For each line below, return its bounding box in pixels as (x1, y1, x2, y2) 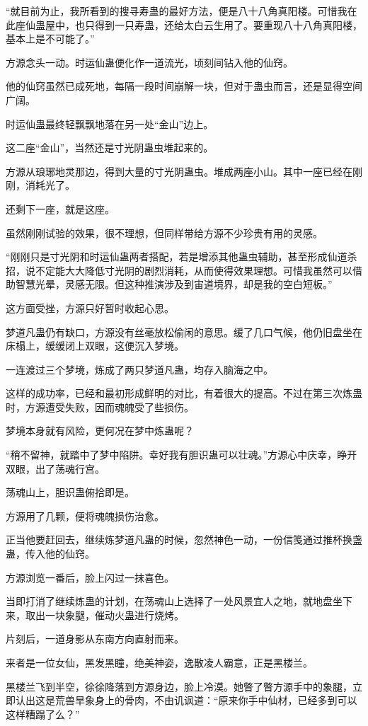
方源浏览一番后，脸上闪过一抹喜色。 (6, 570, 174, 584)
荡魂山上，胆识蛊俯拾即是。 (6, 485, 134, 500)
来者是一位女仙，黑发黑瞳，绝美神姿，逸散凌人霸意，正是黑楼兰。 (6, 655, 313, 669)
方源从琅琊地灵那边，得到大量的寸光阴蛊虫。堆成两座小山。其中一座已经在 (6, 163, 352, 178)
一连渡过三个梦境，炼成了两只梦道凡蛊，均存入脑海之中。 (6, 362, 273, 376)
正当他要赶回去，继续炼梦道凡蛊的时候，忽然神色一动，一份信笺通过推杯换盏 (6, 532, 362, 547)
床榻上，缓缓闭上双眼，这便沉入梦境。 (6, 338, 184, 353)
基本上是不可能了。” (6, 31, 95, 46)
